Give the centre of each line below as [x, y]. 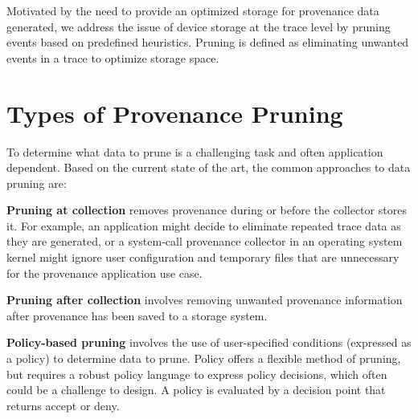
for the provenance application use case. [104, 273]
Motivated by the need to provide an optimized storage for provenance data [193, 10]
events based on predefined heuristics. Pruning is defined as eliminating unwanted [208, 42]
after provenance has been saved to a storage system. [137, 315]
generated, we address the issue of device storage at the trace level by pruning [199, 26]
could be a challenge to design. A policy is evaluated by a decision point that [196, 390]
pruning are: [37, 183]
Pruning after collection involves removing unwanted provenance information [205, 300]
